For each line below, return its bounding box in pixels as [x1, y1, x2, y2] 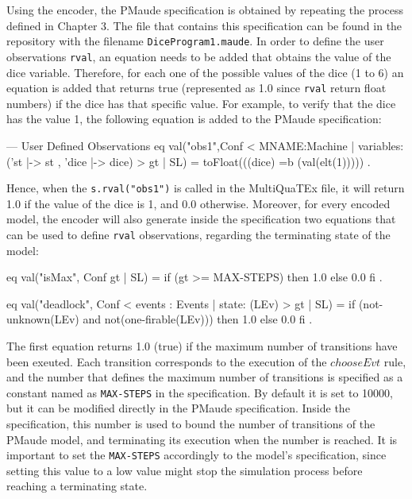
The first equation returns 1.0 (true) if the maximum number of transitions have [6, 338, 398, 354]
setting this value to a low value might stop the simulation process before [6, 462, 363, 478]
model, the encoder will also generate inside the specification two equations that [6, 211, 396, 227]
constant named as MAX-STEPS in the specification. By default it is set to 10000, [6, 384, 393, 400]
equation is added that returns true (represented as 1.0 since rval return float [6, 79, 387, 96]
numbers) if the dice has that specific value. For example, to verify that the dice [6, 95, 396, 111]
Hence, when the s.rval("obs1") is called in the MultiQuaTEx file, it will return [6, 180, 405, 196]
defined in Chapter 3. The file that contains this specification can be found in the [6, 17, 402, 33]
